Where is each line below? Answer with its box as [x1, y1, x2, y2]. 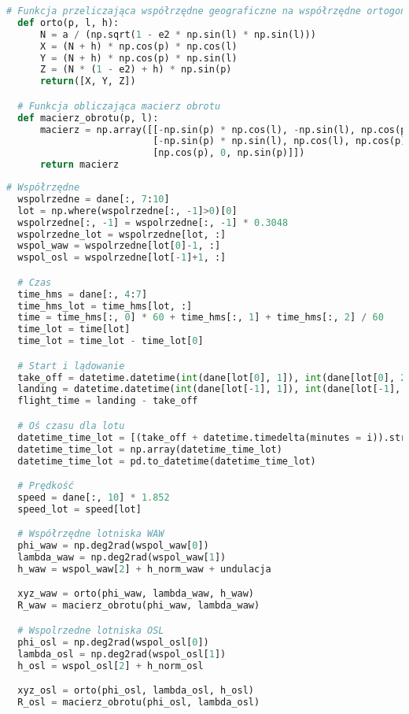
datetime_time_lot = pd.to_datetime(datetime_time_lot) [17, 455, 316, 467]
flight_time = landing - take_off [17, 395, 198, 407]
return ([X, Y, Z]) [39, 76, 136, 87]
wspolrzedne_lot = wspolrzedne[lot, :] [17, 228, 227, 240]
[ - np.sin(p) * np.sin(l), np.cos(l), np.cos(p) [153, 135, 407, 147]
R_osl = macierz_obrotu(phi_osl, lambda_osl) [17, 696, 260, 708]
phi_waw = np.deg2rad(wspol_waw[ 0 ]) [17, 540, 209, 552]
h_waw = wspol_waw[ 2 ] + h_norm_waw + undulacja [17, 563, 271, 575]
